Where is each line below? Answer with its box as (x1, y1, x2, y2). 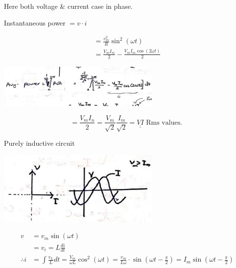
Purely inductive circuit (4, 137, 75, 148)
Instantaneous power (4, 17, 66, 27)
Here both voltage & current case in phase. (4, 1, 133, 11)
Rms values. (146, 119, 183, 126)
